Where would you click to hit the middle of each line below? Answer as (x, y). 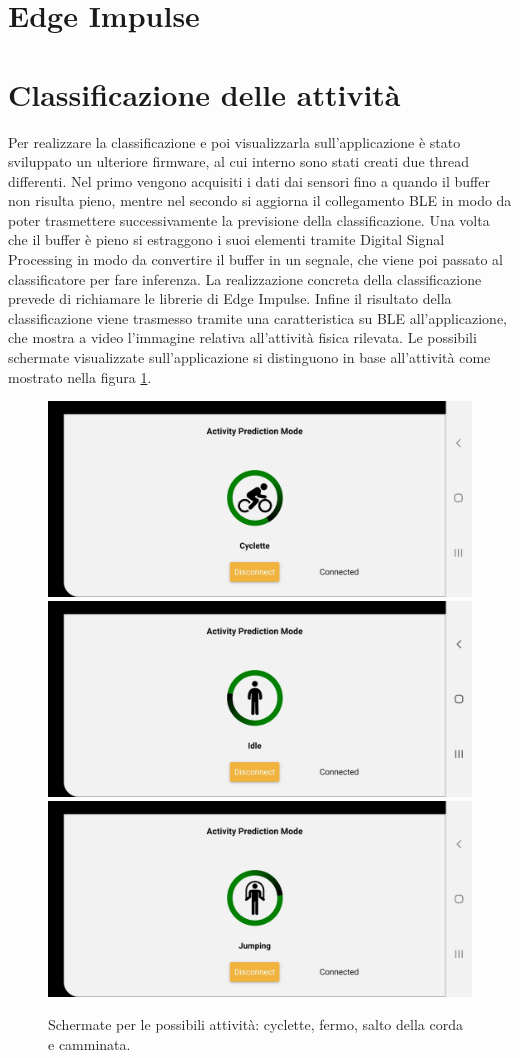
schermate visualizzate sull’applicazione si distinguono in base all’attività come (249, 357)
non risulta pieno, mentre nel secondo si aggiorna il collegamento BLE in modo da (260, 200)
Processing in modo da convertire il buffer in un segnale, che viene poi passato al (255, 259)
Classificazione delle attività (204, 93)
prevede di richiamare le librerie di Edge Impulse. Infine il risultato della (230, 298)
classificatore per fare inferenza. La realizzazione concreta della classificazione (245, 278)
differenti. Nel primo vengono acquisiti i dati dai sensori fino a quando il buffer (249, 180)
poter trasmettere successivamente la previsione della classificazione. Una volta (249, 219)
